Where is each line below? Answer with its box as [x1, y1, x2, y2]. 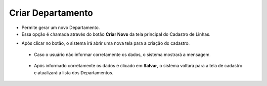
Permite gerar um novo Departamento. [21, 25, 100, 30]
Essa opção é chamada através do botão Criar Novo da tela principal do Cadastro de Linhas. [21, 31, 211, 37]
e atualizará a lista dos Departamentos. [34, 69, 114, 76]
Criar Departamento [9, 7, 93, 18]
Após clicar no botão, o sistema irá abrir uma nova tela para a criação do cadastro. [21, 40, 190, 46]
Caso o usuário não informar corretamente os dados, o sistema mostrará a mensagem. [34, 52, 211, 57]
